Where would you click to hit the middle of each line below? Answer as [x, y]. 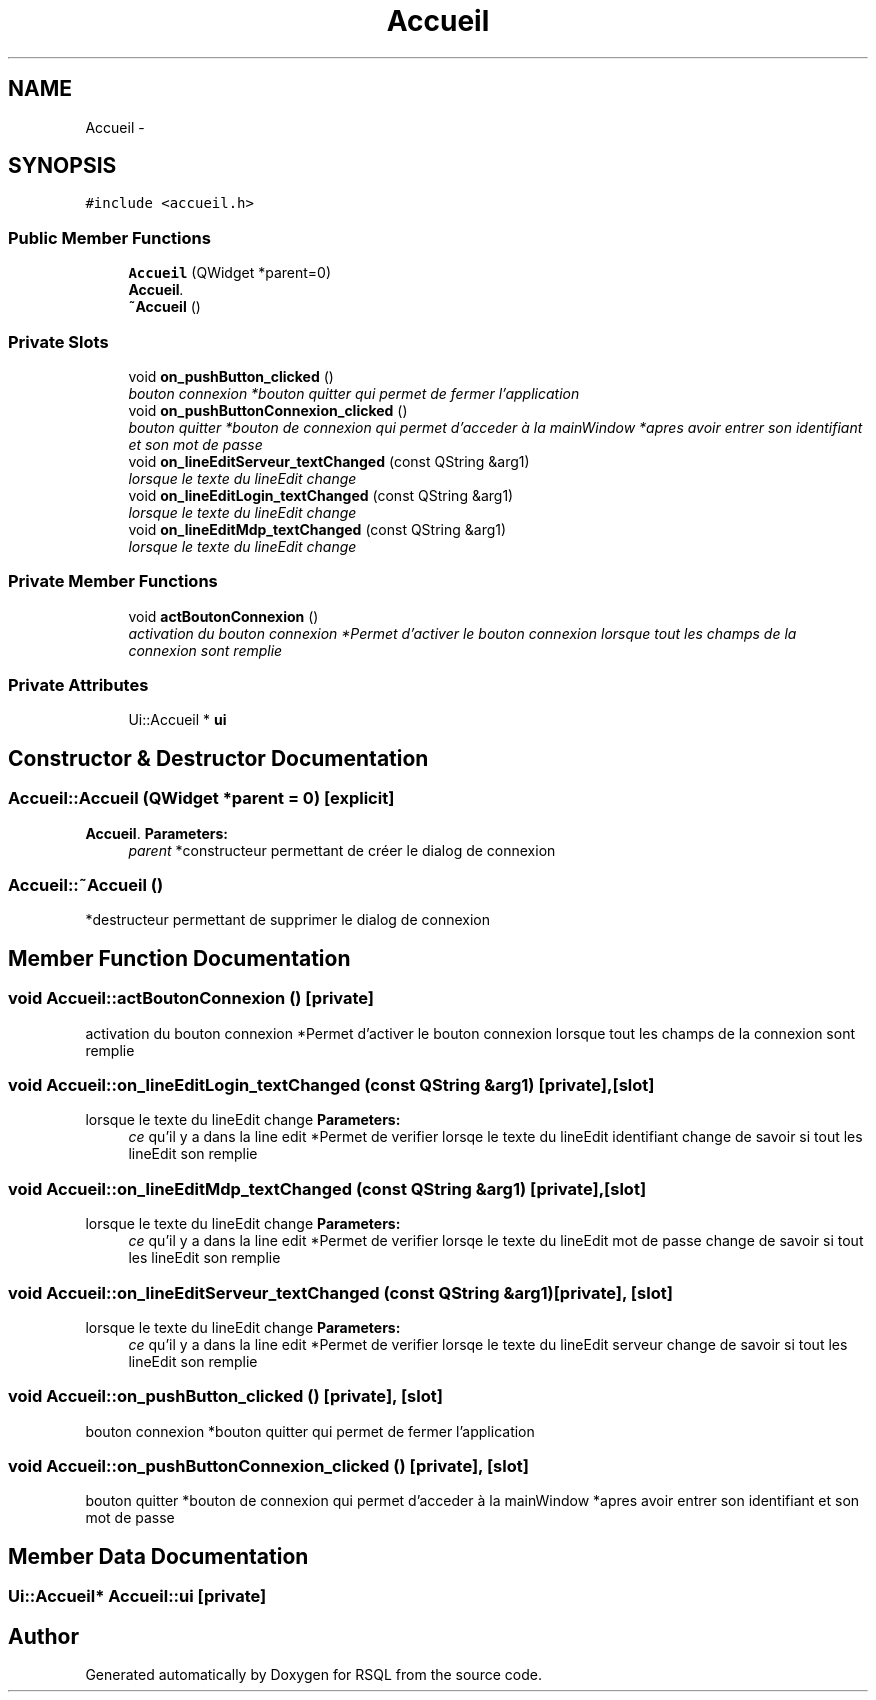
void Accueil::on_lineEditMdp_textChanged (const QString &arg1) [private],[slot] [327, 1188]
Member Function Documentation [179, 958]
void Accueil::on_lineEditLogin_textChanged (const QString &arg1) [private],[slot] [331, 1085]
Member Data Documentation [158, 1556]
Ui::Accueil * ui [177, 720]
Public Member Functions [109, 237]
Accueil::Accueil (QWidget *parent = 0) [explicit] [201, 798]
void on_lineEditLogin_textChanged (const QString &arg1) [321, 495]
